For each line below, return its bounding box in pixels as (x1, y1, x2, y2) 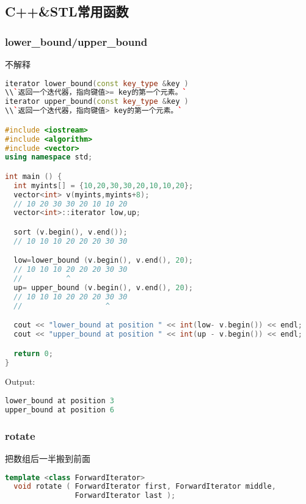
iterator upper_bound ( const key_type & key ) (5, 97, 189, 106)
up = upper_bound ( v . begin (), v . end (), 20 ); (13, 283, 193, 292)
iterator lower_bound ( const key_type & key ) (5, 79, 189, 88)
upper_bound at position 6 (5, 405, 114, 414)
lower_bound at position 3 (5, 396, 114, 405)
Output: (5, 375, 35, 388)
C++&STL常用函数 (5, 2, 129, 21)
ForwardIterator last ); (75, 491, 176, 500)
